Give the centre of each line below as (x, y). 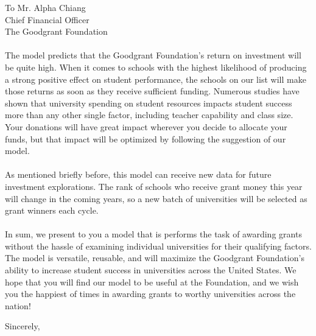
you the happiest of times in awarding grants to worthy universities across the (150, 294)
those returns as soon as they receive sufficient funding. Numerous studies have (152, 91)
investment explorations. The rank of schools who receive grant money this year (154, 186)
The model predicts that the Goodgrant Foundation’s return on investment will (153, 55)
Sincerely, (23, 326)
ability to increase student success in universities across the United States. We (151, 270)
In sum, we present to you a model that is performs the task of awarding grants (153, 234)
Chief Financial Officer (47, 19)
